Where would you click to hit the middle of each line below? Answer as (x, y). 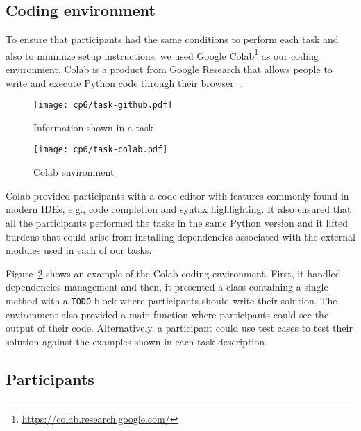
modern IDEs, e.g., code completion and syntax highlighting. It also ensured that (178, 209)
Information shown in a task (93, 127)
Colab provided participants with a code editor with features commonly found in (177, 195)
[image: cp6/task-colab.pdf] (101, 150)
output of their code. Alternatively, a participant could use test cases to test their (179, 328)
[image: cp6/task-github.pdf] (103, 105)
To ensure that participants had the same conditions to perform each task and (172, 39)
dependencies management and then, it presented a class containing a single (167, 287)
